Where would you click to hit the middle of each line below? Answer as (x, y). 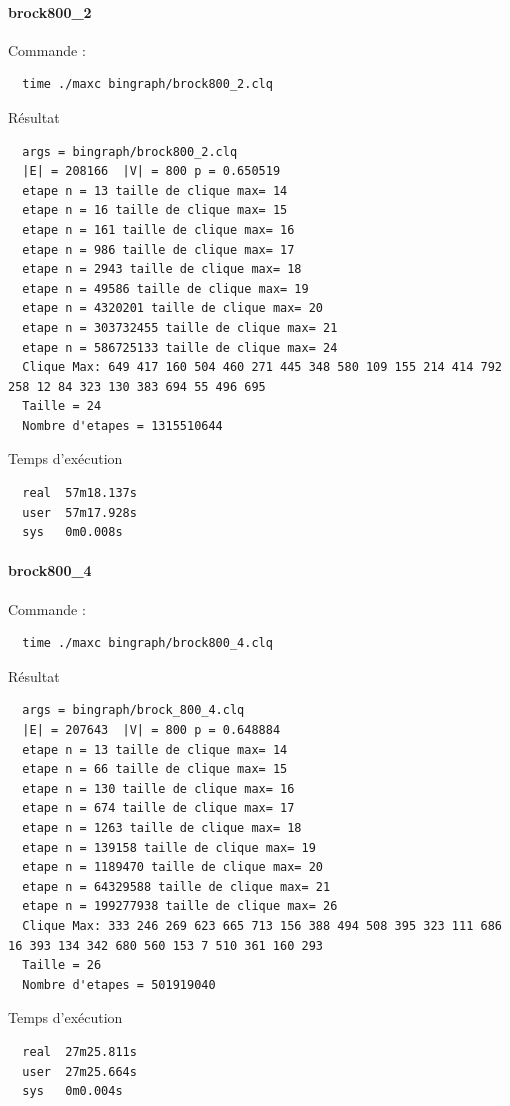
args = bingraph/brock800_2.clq (130, 151)
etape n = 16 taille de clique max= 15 (155, 210)
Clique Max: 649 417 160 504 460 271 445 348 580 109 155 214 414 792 (262, 367)
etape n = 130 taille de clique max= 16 (158, 788)
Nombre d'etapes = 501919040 (119, 984)
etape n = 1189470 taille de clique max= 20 (172, 867)
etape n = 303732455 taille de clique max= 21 (180, 327)
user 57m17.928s (79, 512)
